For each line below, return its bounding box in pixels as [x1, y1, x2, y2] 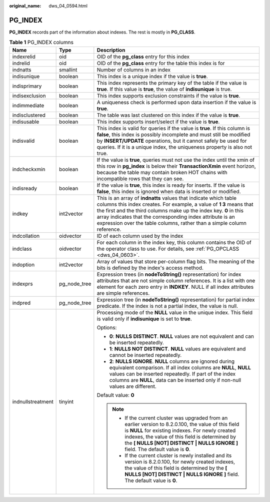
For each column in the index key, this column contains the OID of [96, 239, 252, 246]
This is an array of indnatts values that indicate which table [96, 194, 237, 201]
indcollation [12, 232, 40, 239]
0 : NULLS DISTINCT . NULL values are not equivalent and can [109, 333, 254, 340]
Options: [96, 324, 117, 331]
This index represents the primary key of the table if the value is [96, 79, 247, 86]
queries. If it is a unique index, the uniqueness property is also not [96, 143, 252, 150]
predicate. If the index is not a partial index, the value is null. [96, 302, 238, 309]
